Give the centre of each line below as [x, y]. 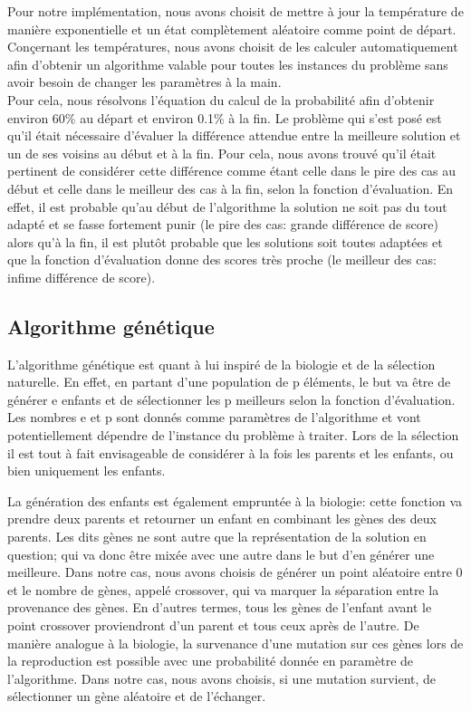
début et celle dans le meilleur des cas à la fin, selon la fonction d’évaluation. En [231, 188]
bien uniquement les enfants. [87, 471]
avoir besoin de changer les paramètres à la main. [144, 82]
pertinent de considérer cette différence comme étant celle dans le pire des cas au [232, 171]
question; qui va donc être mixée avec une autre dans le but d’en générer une [221, 554]
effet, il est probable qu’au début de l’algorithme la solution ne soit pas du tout [227, 206]
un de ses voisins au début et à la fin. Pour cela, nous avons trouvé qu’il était [222, 153]
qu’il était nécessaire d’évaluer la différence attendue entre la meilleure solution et [234, 135]
